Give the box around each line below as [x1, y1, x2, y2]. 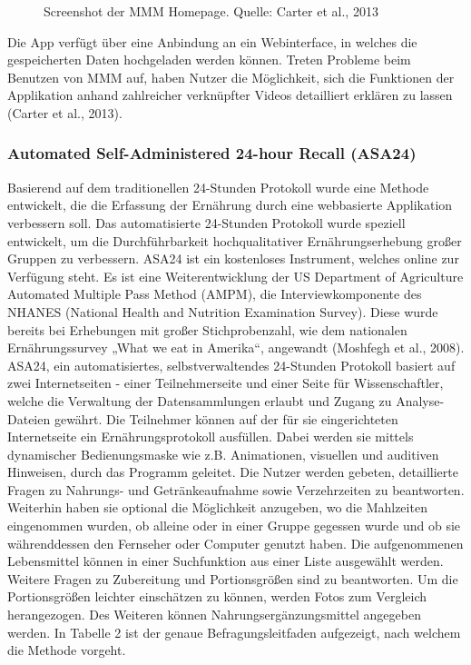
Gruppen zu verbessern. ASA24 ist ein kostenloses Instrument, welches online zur [7, 249, 459, 268]
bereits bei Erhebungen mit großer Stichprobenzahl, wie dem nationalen [7, 320, 407, 339]
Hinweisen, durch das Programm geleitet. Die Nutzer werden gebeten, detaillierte [7, 462, 458, 481]
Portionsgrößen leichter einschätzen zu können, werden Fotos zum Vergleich [7, 587, 427, 606]
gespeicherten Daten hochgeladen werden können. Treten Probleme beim [7, 50, 411, 69]
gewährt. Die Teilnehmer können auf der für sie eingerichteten [54, 409, 398, 428]
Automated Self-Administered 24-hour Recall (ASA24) [7, 142, 417, 164]
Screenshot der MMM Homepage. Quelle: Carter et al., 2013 [44, 2, 378, 20]
